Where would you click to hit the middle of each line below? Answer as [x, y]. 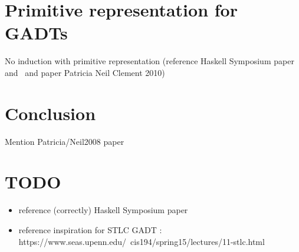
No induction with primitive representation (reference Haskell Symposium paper [149, 61]
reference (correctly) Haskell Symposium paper [103, 210]
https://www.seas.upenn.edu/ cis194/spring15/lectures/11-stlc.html [142, 241]
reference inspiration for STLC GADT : [90, 229]
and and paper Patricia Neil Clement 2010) [85, 72]
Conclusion [50, 113]
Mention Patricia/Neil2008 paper [65, 141]
